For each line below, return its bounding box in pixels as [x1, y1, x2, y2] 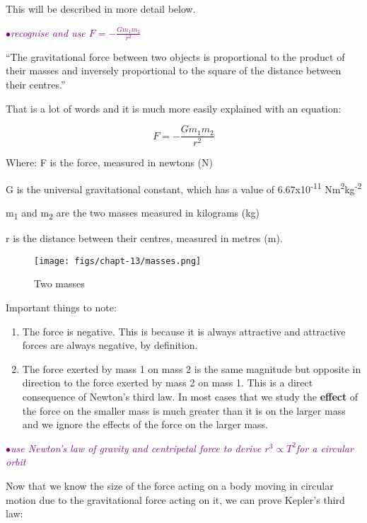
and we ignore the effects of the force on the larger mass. [22, 417, 269, 432]
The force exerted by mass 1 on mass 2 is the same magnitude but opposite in [22, 361, 361, 376]
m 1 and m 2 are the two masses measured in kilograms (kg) [6, 205, 260, 222]
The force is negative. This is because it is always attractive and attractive [22, 323, 346, 338]
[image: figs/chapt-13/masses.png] [34, 255, 202, 266]
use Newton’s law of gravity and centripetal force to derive [11, 440, 262, 455]
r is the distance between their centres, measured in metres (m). [6, 231, 283, 246]
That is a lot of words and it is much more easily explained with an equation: [6, 100, 342, 115]
